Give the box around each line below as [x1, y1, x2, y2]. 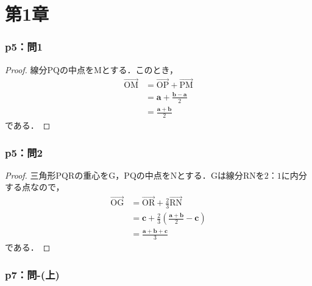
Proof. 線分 [5, 63, 48, 76]
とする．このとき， [101, 63, 179, 76]
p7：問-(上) [5, 266, 60, 282]
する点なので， [5, 181, 65, 193]
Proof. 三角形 [5, 168, 56, 181]
